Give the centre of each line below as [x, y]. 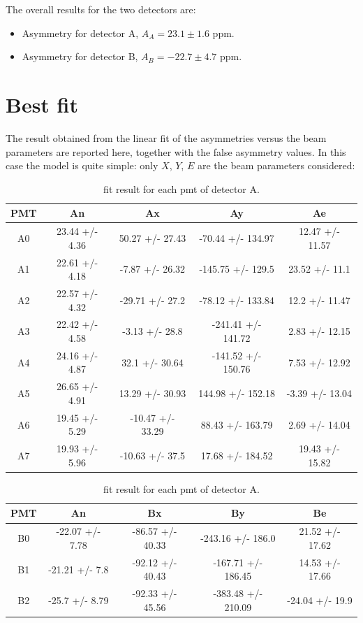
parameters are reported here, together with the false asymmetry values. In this [176, 151]
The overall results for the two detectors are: [101, 9]
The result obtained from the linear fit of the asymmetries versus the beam [166, 137]
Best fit [42, 104]
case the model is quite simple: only [82, 165]
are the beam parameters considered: [276, 165]
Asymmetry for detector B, [80, 56]
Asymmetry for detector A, [80, 33]
